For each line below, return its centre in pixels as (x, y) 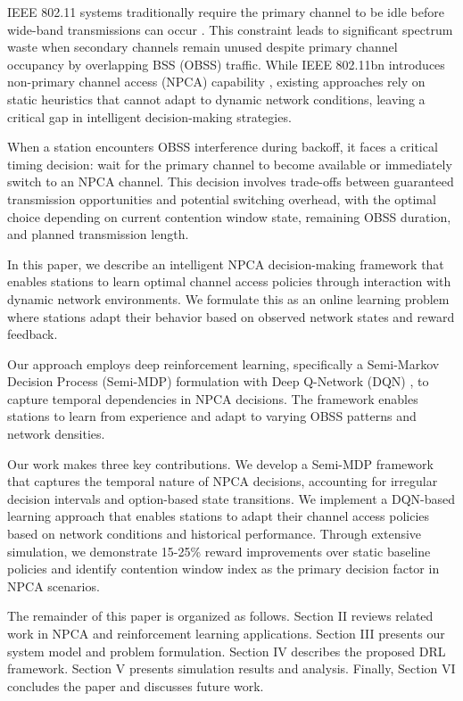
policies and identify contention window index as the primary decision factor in (223, 569)
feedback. (33, 334)
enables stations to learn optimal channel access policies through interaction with (229, 281)
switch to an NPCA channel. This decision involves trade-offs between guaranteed (231, 181)
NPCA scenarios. (54, 586)
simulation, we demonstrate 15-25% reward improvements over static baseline (219, 551)
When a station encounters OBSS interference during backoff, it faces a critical (223, 147)
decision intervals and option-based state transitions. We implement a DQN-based (231, 498)
